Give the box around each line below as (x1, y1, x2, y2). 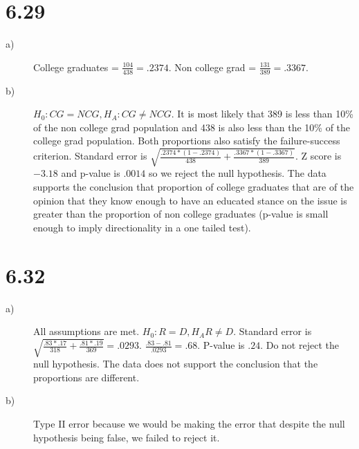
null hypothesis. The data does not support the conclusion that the (33, 356, 318, 371)
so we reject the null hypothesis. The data (148, 166, 326, 180)
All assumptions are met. (33, 324, 140, 338)
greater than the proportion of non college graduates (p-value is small (33, 207, 329, 221)
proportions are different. (33, 370, 140, 384)
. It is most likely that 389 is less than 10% (171, 106, 353, 121)
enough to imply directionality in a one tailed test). (33, 220, 251, 234)
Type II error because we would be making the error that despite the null (33, 417, 345, 431)
